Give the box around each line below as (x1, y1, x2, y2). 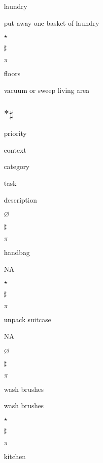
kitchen (4, 451, 26, 461)
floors (4, 68, 21, 79)
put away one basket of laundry (4, 17, 100, 28)
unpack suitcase (4, 314, 51, 325)
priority (4, 128, 27, 138)
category (4, 161, 30, 171)
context (4, 144, 27, 155)
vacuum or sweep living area (4, 84, 90, 95)
